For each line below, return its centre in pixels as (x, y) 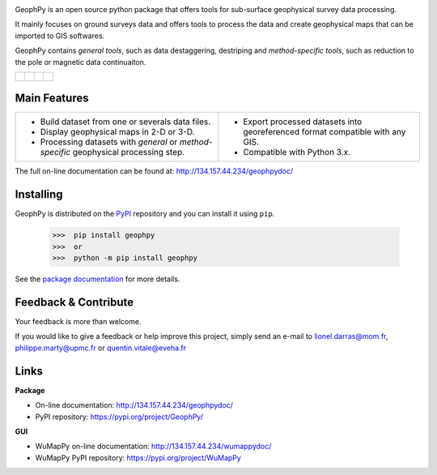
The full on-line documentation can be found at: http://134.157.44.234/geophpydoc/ (154, 171)
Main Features (52, 98)
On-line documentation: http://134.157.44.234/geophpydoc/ (134, 405)
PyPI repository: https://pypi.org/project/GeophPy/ (119, 417)
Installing (39, 195)
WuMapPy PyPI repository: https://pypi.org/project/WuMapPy (138, 457)
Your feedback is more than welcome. (78, 322)
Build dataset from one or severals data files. (125, 122)
